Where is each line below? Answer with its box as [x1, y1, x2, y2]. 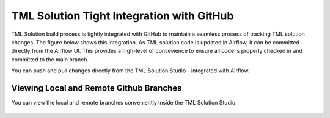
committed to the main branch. [11, 55, 89, 63]
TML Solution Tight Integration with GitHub [11, 9, 234, 23]
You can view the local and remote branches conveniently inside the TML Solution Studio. [11, 99, 238, 106]
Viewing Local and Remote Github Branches [11, 83, 182, 93]
